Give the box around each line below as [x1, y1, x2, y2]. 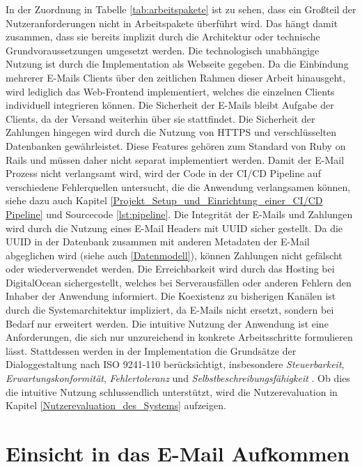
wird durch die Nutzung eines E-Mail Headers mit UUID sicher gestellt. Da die [6, 220, 343, 235]
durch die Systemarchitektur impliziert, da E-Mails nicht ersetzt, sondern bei [6, 303, 334, 317]
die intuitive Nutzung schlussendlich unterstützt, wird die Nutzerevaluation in [6, 384, 338, 399]
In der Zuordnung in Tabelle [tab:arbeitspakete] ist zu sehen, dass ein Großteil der [6, 2, 356, 16]
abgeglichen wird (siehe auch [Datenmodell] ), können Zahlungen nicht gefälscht [6, 247, 343, 262]
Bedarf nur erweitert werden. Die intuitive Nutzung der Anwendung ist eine [6, 316, 329, 330]
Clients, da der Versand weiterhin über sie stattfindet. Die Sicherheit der [6, 111, 315, 125]
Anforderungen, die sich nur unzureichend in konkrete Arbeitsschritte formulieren [6, 330, 353, 344]
